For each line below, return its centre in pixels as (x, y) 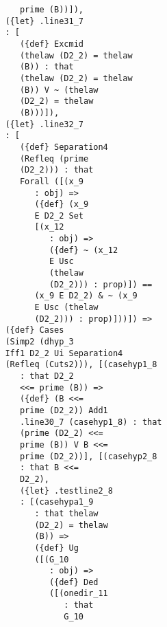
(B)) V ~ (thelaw (59, 90)
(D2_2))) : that (56, 170)
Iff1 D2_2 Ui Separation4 (64, 353)
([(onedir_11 (78, 594)
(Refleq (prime (54, 158)
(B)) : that (47, 67)
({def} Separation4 (64, 147)
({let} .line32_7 (44, 124)
